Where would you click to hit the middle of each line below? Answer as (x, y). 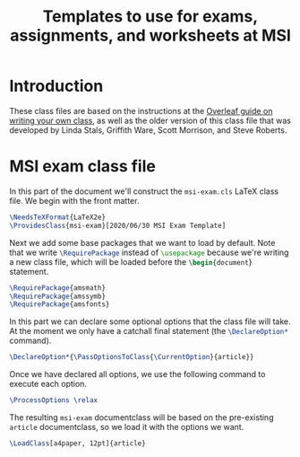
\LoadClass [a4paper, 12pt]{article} (77, 444)
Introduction (56, 86)
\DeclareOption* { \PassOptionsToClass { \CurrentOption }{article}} (132, 357)
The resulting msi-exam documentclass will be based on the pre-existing (141, 417)
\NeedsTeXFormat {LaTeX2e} (57, 217)
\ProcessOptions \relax (54, 400)
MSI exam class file (83, 167)
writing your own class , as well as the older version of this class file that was (150, 120)
